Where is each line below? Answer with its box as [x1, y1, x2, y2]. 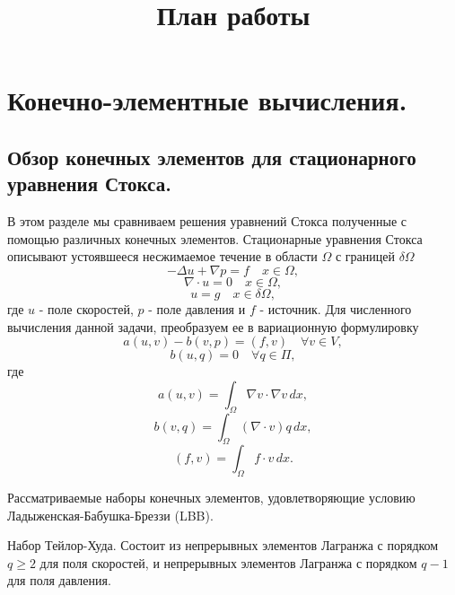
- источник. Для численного [259, 299, 412, 318]
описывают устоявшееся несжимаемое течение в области [7, 247, 318, 266]
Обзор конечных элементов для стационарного [7, 143, 416, 171]
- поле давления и [148, 299, 246, 318]
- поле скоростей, [39, 299, 134, 318]
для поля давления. [7, 571, 111, 590]
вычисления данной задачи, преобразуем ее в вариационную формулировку [7, 317, 419, 336]
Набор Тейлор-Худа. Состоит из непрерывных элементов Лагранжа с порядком [7, 536, 439, 555]
